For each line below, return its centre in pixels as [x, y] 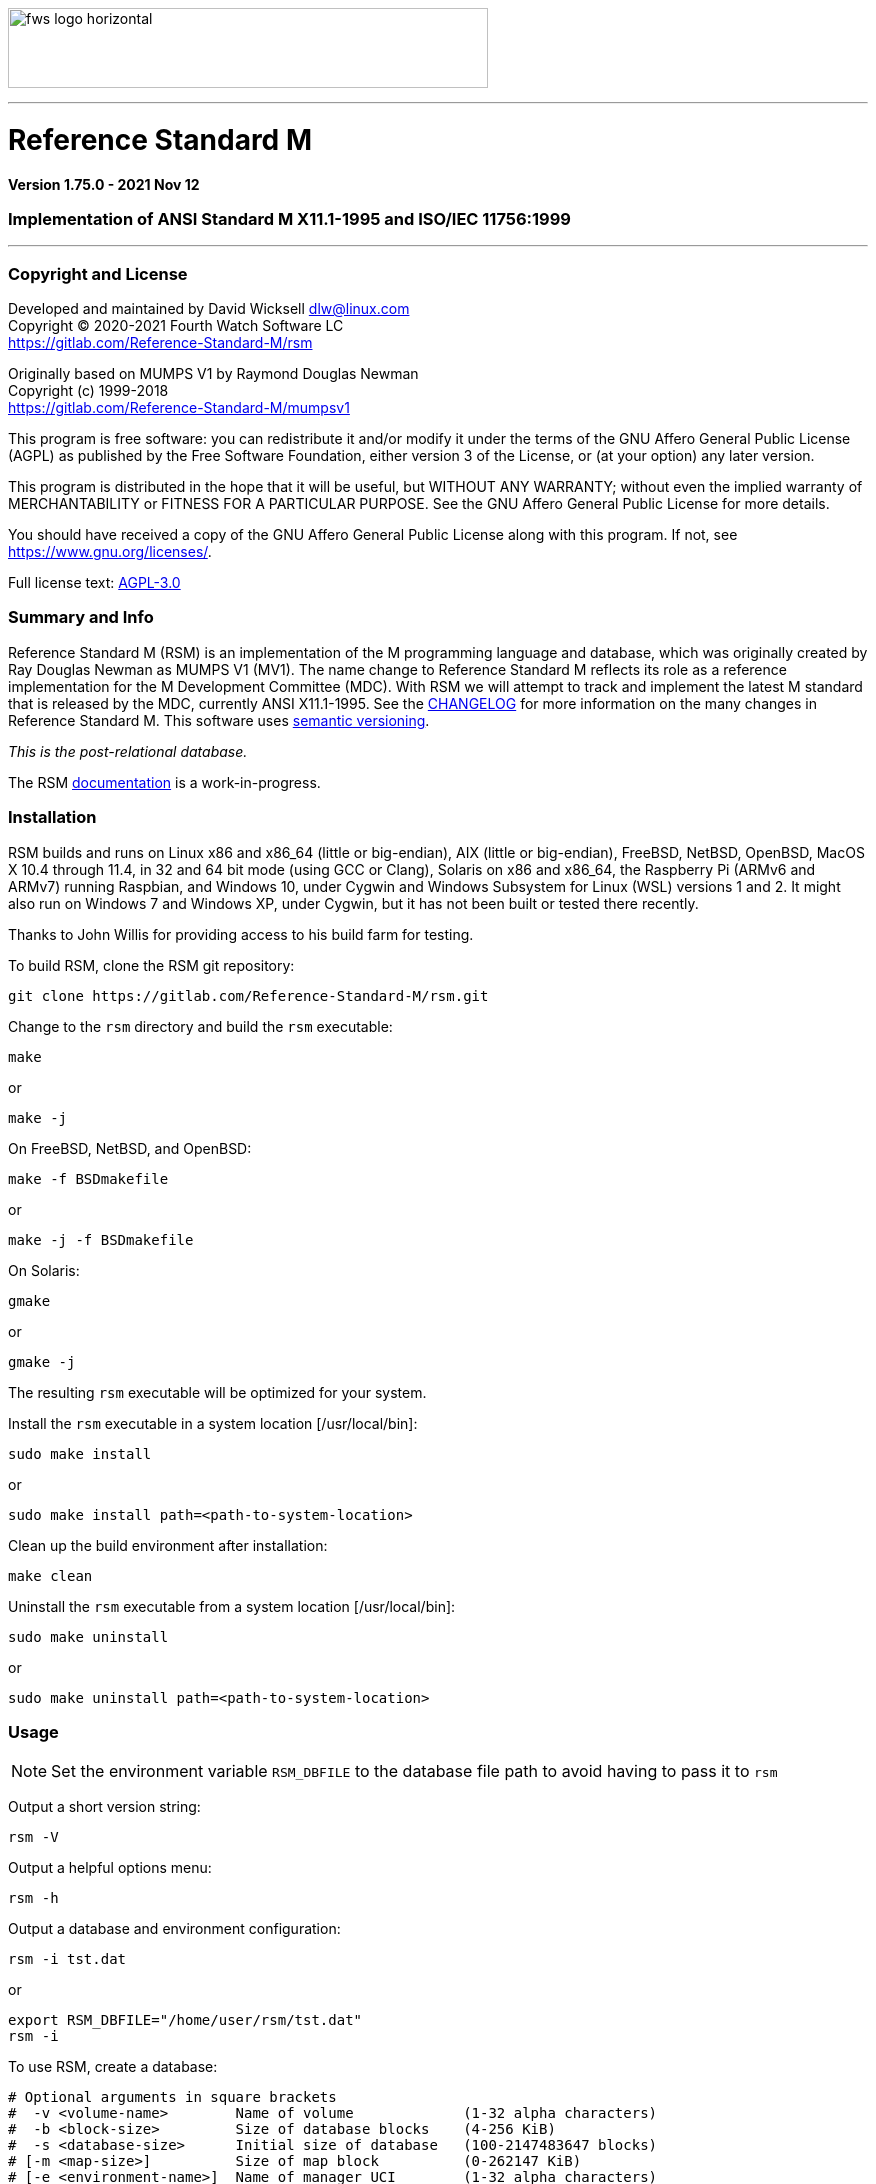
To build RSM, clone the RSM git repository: [151, 965]
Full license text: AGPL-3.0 [94, 582]
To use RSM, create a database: [113, 2067]
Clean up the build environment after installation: [168, 1545]
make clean [50, 1575]
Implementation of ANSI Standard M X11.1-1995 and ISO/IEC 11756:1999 [289, 218]
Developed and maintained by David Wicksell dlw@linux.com [209, 308]
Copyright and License [98, 273]
